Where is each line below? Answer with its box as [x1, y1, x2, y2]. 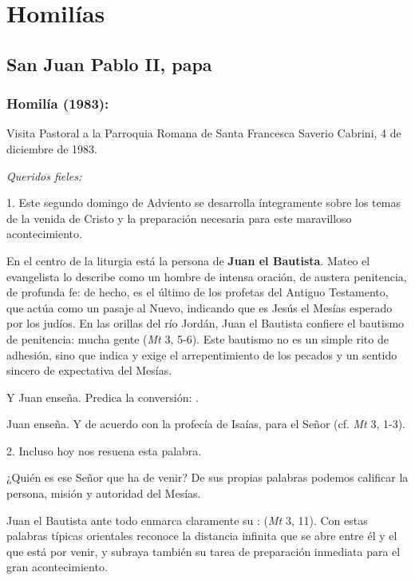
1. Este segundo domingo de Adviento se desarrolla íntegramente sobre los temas [6, 194, 401, 211]
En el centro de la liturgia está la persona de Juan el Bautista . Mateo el [6, 252, 370, 268]
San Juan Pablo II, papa [6, 51, 212, 76]
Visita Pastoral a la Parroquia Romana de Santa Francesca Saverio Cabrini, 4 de [6, 125, 401, 141]
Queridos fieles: [6, 167, 82, 184]
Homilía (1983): [6, 93, 109, 113]
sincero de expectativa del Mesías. [6, 362, 172, 379]
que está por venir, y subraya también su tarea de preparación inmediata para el [6, 542, 401, 559]
